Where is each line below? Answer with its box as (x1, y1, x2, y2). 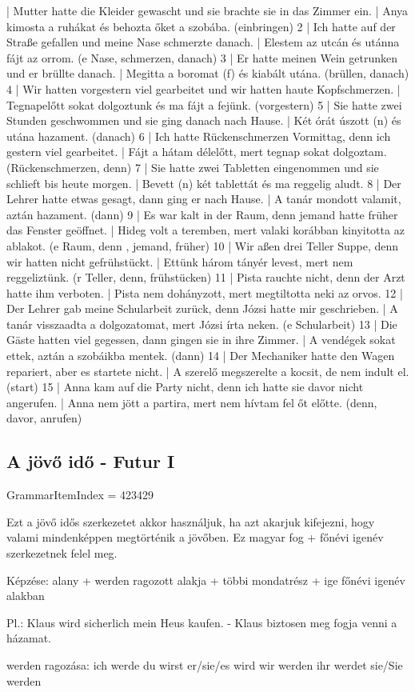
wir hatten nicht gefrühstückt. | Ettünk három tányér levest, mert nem (6, 253, 353, 270)
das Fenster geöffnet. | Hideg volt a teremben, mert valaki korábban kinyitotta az (6, 222, 405, 238)
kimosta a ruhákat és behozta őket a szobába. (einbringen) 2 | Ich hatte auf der (6, 18, 396, 34)
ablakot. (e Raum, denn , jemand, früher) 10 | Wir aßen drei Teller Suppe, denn (6, 237, 399, 254)
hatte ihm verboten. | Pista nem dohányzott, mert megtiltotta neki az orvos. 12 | (6, 284, 403, 301)
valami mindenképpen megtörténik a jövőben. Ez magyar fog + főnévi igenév (6, 529, 384, 546)
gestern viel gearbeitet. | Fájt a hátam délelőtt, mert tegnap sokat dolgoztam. (6, 143, 387, 160)
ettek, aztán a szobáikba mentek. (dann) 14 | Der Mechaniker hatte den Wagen (6, 347, 395, 364)
